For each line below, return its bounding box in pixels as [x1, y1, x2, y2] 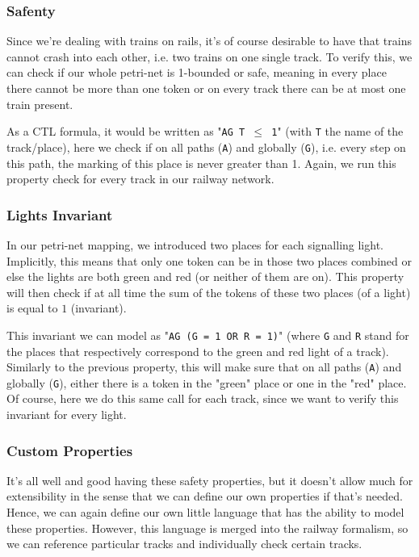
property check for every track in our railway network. [6, 170, 274, 187]
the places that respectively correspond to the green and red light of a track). [6, 342, 389, 359]
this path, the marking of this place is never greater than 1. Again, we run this [6, 154, 396, 171]
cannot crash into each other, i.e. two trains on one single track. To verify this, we [6, 48, 413, 65]
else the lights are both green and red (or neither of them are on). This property [6, 268, 404, 285]
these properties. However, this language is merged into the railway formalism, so [6, 519, 409, 536]
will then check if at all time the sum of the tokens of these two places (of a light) [6, 283, 411, 300]
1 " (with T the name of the [271, 123, 404, 140]
